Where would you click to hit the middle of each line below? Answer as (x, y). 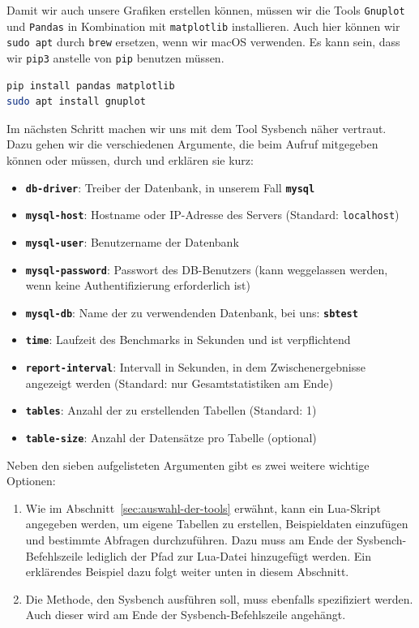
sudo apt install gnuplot (76, 102)
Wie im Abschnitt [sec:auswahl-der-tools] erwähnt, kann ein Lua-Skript (203, 508)
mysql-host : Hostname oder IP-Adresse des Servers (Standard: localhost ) (212, 215)
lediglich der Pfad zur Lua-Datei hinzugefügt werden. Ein (229, 555)
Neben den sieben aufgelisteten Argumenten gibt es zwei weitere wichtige (188, 465)
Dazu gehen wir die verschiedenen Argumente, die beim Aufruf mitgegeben (192, 144)
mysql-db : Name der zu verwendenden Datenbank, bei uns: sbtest (192, 312)
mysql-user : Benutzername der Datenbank (132, 241)
